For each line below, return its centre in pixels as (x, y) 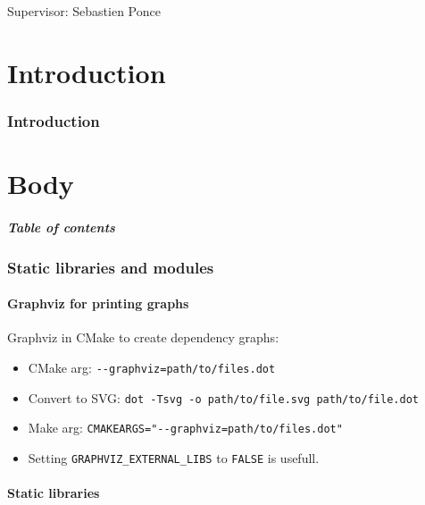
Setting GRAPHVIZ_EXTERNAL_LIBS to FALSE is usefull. (174, 458)
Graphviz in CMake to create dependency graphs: (143, 337)
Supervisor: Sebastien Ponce (84, 11)
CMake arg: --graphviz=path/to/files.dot (152, 368)
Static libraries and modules (111, 267)
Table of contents (61, 227)
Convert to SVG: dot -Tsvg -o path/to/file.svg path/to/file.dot (223, 397)
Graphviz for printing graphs (98, 303)
